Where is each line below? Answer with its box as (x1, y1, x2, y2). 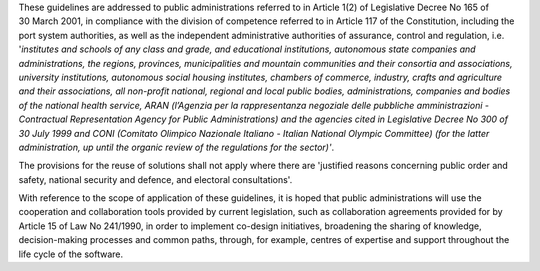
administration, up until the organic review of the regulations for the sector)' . (18, 141, 335, 153)
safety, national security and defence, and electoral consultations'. (18, 173, 293, 185)
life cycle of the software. (18, 248, 124, 260)
